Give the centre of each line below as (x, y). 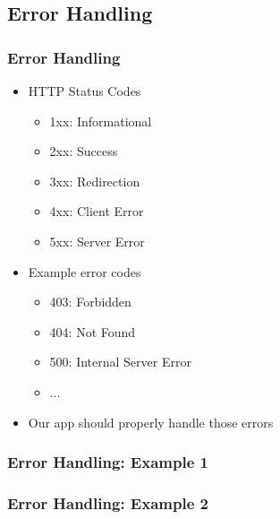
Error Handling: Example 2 (108, 502)
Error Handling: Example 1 (108, 462)
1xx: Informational (101, 121)
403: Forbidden (90, 302)
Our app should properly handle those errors (151, 422)
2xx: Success (84, 151)
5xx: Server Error (97, 241)
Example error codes (85, 271)
